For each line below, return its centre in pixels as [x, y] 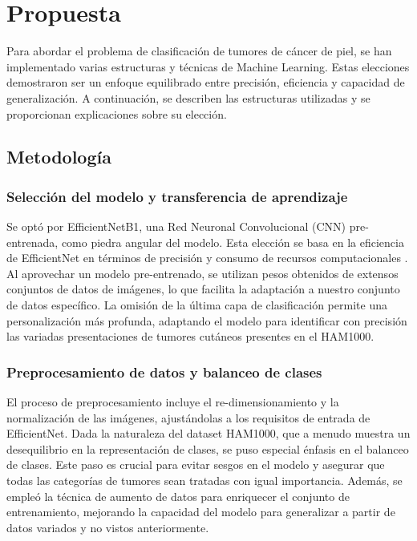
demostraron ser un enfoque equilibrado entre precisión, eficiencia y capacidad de [206, 82]
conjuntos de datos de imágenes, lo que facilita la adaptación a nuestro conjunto [203, 289]
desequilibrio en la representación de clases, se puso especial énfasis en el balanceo [208, 448]
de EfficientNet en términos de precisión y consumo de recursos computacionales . [207, 258]
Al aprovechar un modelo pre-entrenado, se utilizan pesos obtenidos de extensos [202, 273]
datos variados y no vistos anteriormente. [108, 527]
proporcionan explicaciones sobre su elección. [117, 113]
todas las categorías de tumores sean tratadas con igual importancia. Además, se [204, 480]
